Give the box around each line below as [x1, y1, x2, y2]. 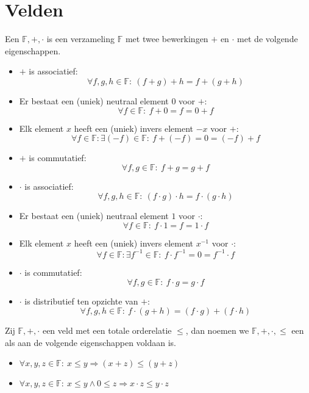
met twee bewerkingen [125, 32, 208, 45]
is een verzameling [46, 32, 115, 45]
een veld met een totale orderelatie [42, 324, 172, 337]
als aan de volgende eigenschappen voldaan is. [5, 336, 177, 348]
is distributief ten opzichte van [24, 294, 138, 307]
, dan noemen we [185, 324, 249, 337]
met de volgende [237, 32, 298, 45]
